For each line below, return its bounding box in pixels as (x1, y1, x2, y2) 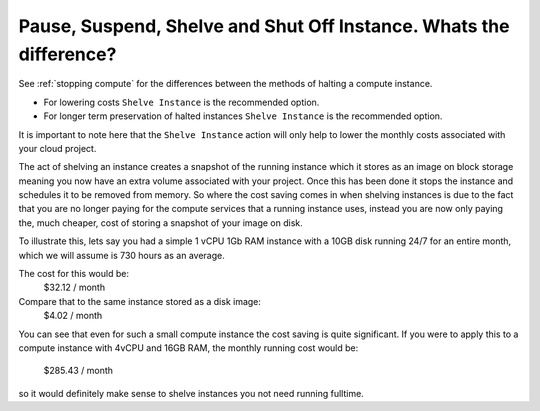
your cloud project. (18, 142, 97, 154)
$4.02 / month (43, 310, 103, 322)
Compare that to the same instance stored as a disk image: (18, 295, 262, 307)
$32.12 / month (43, 281, 105, 294)
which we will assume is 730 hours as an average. (18, 249, 225, 261)
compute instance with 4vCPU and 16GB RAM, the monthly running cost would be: (18, 341, 359, 354)
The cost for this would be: (18, 268, 130, 280)
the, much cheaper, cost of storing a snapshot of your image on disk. (18, 216, 304, 229)
